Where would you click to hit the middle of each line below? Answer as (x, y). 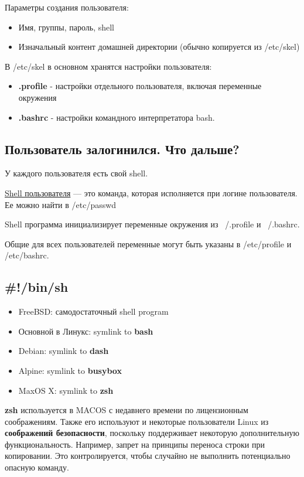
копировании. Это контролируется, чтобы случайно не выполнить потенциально (148, 456)
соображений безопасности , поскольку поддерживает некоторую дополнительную (152, 433)
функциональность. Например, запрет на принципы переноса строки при (135, 444)
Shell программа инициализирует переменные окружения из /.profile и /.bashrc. (152, 224)
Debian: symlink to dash (64, 351)
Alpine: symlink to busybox (70, 370)
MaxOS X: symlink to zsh (66, 390)
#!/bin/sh (37, 287)
